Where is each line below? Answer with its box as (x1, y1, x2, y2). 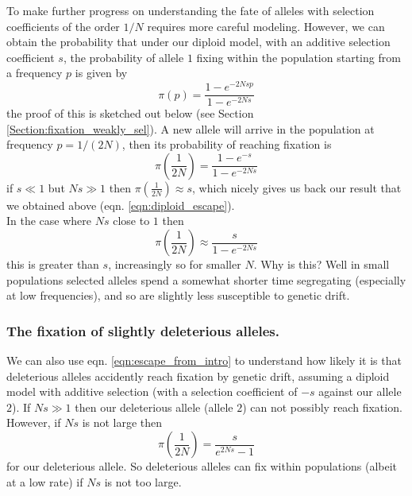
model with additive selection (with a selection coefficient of (6, 383, 298, 400)
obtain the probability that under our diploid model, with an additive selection (6, 33, 391, 50)
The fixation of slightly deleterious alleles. (6, 320, 280, 340)
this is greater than (6, 256, 99, 273)
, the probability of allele (63, 48, 184, 65)
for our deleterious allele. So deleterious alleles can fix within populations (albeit (6, 458, 398, 475)
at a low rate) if (6, 473, 83, 490)
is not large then (82, 414, 163, 431)
